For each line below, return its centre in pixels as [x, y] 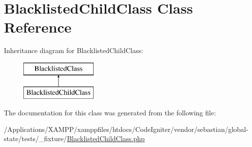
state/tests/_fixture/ [36, 138]
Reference [38, 27]
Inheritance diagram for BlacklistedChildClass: [74, 50]
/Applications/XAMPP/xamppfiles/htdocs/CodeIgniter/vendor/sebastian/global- [126, 129]
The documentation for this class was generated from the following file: [110, 113]
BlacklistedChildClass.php [106, 138]
